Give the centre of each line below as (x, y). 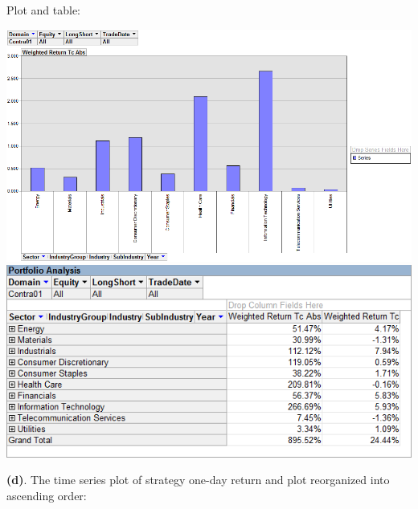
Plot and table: (43, 10)
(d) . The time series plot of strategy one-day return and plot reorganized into (198, 480)
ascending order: (47, 495)
